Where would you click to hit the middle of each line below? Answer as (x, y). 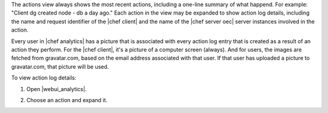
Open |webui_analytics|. (56, 89)
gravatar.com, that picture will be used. (60, 66)
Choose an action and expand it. (67, 100)
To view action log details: (44, 78)
